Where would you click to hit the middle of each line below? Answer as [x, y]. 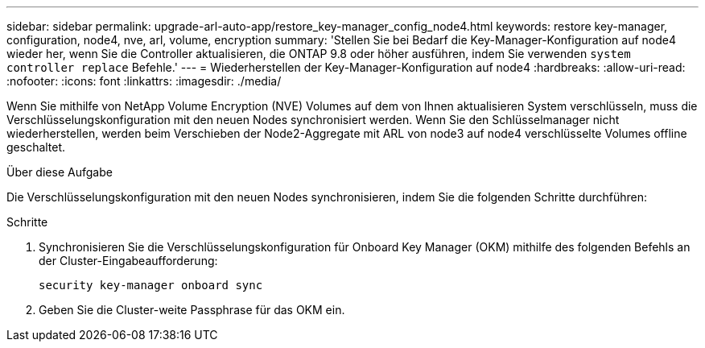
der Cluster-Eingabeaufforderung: [128, 261]
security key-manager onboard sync [151, 285]
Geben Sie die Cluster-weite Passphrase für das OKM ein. [192, 310]
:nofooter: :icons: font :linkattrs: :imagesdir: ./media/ [144, 81]
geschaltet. [36, 147]
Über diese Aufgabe [60, 172]
